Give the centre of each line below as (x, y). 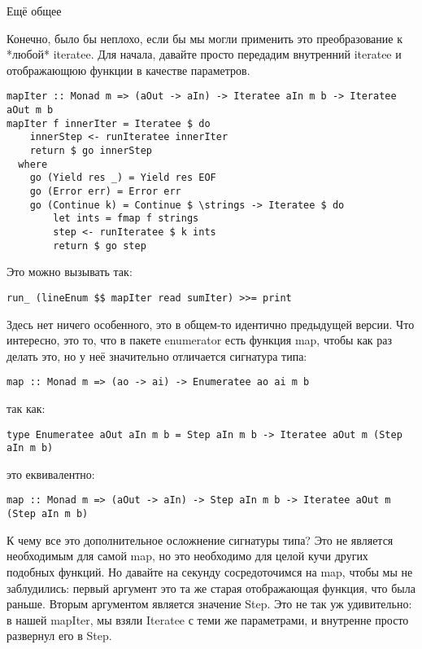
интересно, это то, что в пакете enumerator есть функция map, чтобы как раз (200, 340)
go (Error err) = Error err (105, 191)
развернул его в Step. (59, 636)
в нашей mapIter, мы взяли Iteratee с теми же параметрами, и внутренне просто (208, 619)
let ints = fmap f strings (126, 219)
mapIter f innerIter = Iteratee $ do (109, 123)
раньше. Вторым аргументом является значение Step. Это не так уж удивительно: (209, 604)
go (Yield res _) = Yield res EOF (123, 178)
